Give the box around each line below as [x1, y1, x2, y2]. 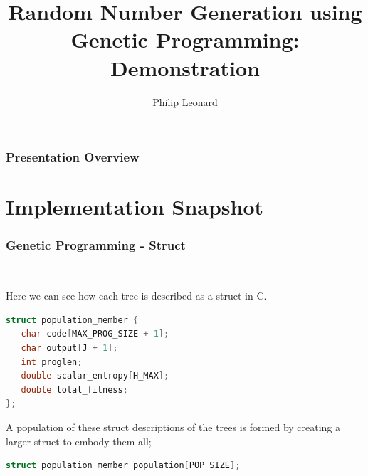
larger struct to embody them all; [6, 433, 152, 448]
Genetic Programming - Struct [6, 236, 186, 254]
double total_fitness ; [21, 384, 128, 395]
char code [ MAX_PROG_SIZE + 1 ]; [21, 329, 169, 339]
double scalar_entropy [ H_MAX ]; [21, 371, 169, 381]
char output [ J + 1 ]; [21, 342, 118, 353]
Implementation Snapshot [6, 192, 264, 221]
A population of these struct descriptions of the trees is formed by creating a [6, 419, 341, 434]
